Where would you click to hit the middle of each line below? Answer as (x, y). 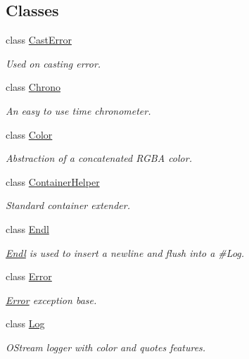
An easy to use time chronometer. (78, 110)
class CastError (39, 40)
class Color (29, 134)
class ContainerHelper (53, 181)
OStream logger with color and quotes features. (106, 347)
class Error (29, 276)
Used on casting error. (53, 63)
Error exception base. (51, 300)
